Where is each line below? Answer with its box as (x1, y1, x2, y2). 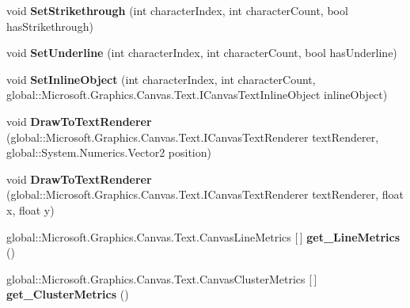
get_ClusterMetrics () (6, 286, 129, 302)
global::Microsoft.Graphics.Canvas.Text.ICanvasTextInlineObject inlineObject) (6, 86, 388, 103)
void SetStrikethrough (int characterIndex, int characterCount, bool (6, 2, 348, 18)
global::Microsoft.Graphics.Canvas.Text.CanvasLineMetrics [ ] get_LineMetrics (6, 228, 401, 245)
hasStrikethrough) (6, 17, 93, 34)
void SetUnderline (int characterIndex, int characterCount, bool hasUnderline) (6, 44, 397, 61)
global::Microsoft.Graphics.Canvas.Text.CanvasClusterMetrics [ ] (6, 270, 317, 287)
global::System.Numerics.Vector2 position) (6, 144, 211, 161)
